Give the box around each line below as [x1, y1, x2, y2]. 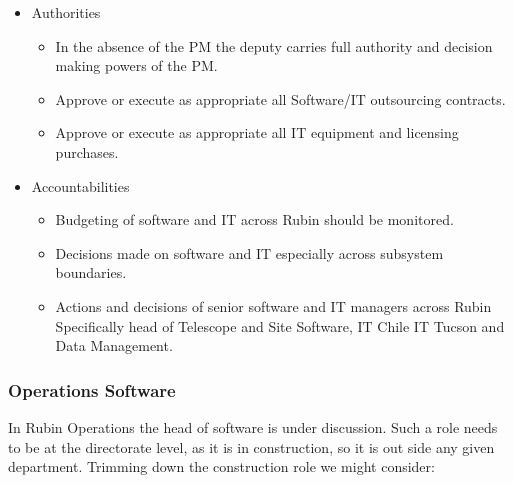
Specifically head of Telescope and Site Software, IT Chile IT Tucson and [55, 315, 505, 336]
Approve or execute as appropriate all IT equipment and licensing [55, 122, 459, 143]
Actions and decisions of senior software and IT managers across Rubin [55, 295, 492, 316]
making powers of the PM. [55, 55, 218, 76]
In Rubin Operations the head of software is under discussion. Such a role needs [8, 416, 498, 437]
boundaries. [55, 262, 127, 283]
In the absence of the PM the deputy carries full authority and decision [55, 35, 493, 56]
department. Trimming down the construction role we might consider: [8, 456, 435, 477]
